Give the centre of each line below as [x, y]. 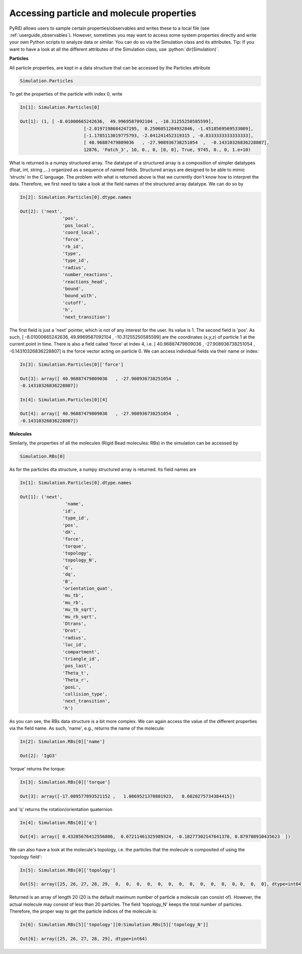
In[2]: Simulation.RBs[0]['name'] [62, 742]
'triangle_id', [81, 659]
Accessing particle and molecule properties [103, 13]
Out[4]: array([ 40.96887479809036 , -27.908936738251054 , [100, 414]
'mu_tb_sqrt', [80, 610]
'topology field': [26, 857]
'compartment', [81, 652]
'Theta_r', [75, 680]
